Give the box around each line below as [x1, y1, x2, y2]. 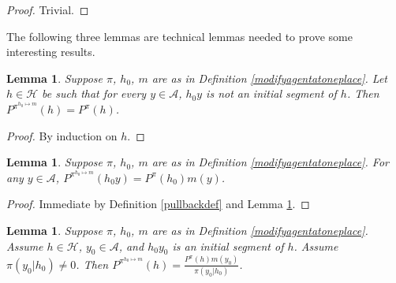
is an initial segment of [172, 237, 284, 254]
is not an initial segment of [206, 85, 337, 102]
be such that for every [42, 85, 147, 102]
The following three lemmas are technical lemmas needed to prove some [6, 28, 353, 44]
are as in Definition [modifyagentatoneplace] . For [151, 154, 389, 170]
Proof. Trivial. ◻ [6, 2, 89, 17]
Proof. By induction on [6, 127, 118, 143]
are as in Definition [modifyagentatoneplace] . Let [151, 69, 387, 86]
